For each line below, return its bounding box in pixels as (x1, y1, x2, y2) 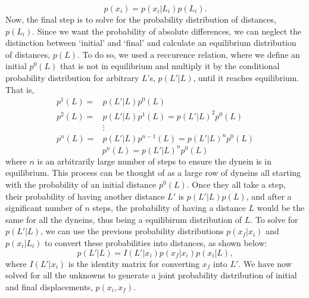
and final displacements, (5, 280, 93, 293)
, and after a (246, 190, 292, 202)
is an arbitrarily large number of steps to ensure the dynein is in (37, 154, 271, 167)
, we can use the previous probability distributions (40, 225, 224, 237)
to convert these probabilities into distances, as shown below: (44, 237, 267, 249)
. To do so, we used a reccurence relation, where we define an (77, 48, 300, 60)
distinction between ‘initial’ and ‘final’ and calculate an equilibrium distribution (5, 36, 296, 49)
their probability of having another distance (5, 190, 165, 202)
